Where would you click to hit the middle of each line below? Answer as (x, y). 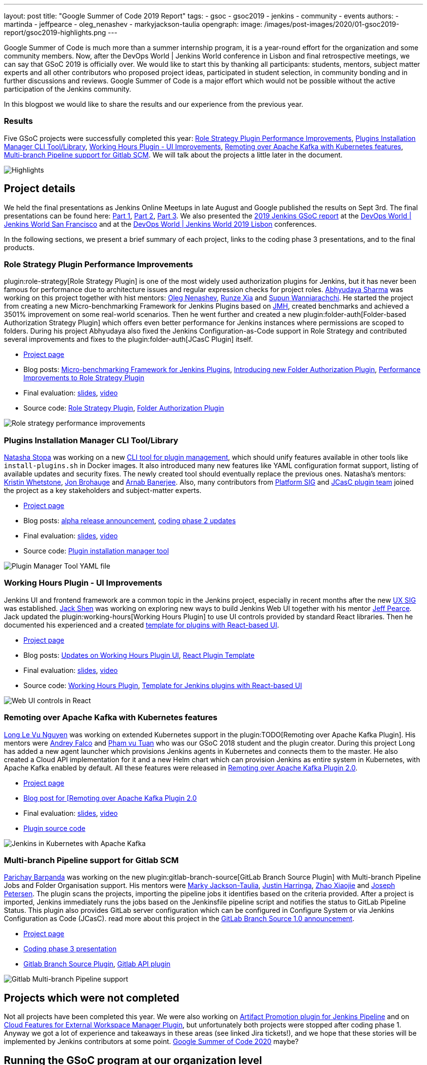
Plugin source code (55, 828)
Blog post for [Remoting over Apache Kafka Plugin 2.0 (110, 798)
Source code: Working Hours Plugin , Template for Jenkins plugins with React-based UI (163, 685)
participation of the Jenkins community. (68, 89)
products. (19, 247)
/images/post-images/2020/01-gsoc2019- (332, 24)
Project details (40, 189)
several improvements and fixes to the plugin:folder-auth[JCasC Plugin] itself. (128, 339)
